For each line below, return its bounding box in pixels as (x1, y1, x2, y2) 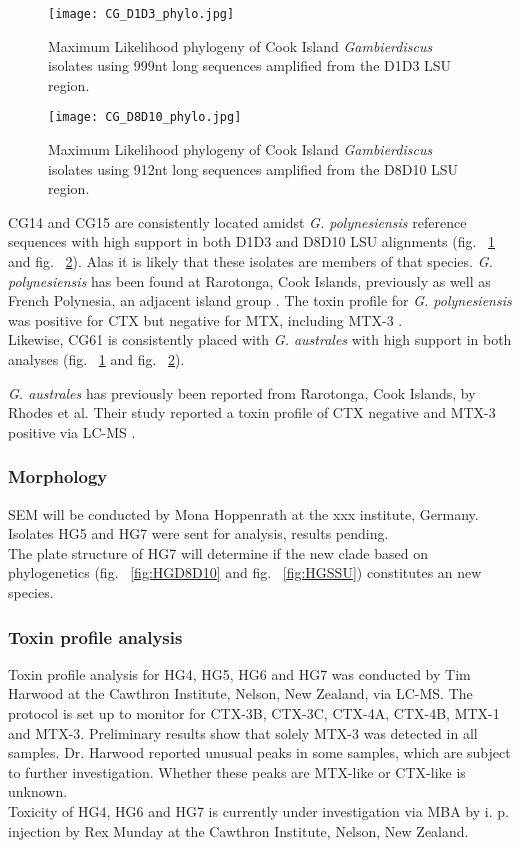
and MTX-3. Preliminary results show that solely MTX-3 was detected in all (8, 722, 478, 743)
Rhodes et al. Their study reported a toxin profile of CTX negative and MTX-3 (8, 402, 496, 423)
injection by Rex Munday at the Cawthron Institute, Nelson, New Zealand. (8, 820, 469, 841)
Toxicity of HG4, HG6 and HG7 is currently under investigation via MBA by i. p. (8, 800, 509, 821)
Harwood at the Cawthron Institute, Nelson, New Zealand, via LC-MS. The (8, 683, 473, 704)
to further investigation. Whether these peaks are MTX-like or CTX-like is (8, 761, 466, 782)
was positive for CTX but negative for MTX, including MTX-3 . (8, 309, 403, 330)
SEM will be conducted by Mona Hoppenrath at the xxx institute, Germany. (8, 503, 479, 524)
